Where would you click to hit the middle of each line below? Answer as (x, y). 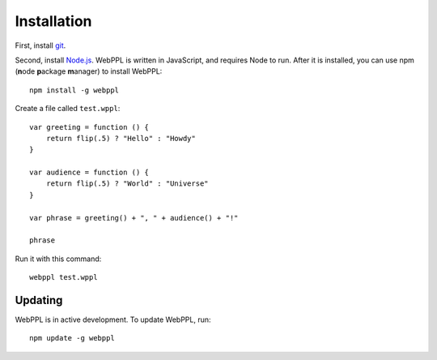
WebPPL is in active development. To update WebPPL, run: (113, 319)
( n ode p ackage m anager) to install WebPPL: (89, 71)
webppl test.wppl (64, 277)
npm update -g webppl (72, 338)
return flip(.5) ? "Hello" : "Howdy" (121, 138)
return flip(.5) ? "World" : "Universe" (127, 184)
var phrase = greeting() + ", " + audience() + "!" (134, 218)
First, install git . (40, 45)
